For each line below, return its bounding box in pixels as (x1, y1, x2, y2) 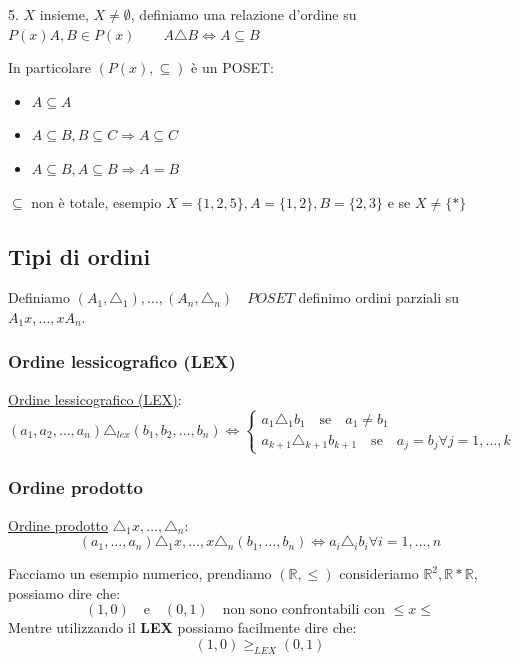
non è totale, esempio (31, 191, 162, 212)
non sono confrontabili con (222, 603, 385, 618)
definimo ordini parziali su (298, 287, 460, 308)
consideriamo (339, 563, 419, 584)
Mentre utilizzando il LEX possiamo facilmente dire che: (8, 617, 357, 638)
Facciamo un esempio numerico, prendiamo (8, 563, 272, 584)
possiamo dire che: (8, 582, 121, 603)
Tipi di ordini (8, 240, 151, 271)
